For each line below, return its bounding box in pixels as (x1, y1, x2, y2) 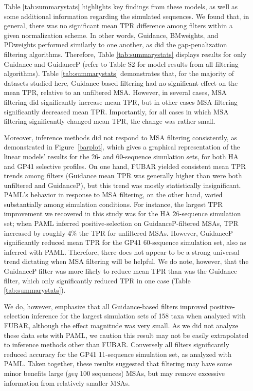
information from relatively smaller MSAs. (4, 377, 130, 388)
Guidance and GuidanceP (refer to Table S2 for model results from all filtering (4, 58, 238, 69)
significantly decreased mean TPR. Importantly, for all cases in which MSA (4, 106, 229, 116)
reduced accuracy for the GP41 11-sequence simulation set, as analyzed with (4, 349, 232, 359)
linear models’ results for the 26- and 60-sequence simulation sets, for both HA (4, 151, 239, 161)
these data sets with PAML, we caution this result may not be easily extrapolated (4, 330, 249, 340)
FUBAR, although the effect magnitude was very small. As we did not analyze (4, 320, 238, 330)
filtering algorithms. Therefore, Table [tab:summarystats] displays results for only (4, 49, 247, 59)
